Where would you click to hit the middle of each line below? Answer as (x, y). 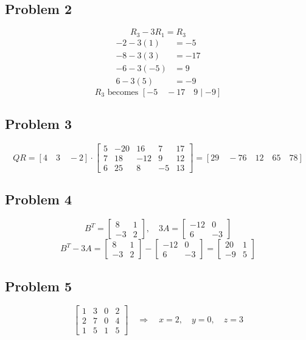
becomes (123, 92)
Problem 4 (38, 199)
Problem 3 (38, 124)
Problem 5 (38, 286)
